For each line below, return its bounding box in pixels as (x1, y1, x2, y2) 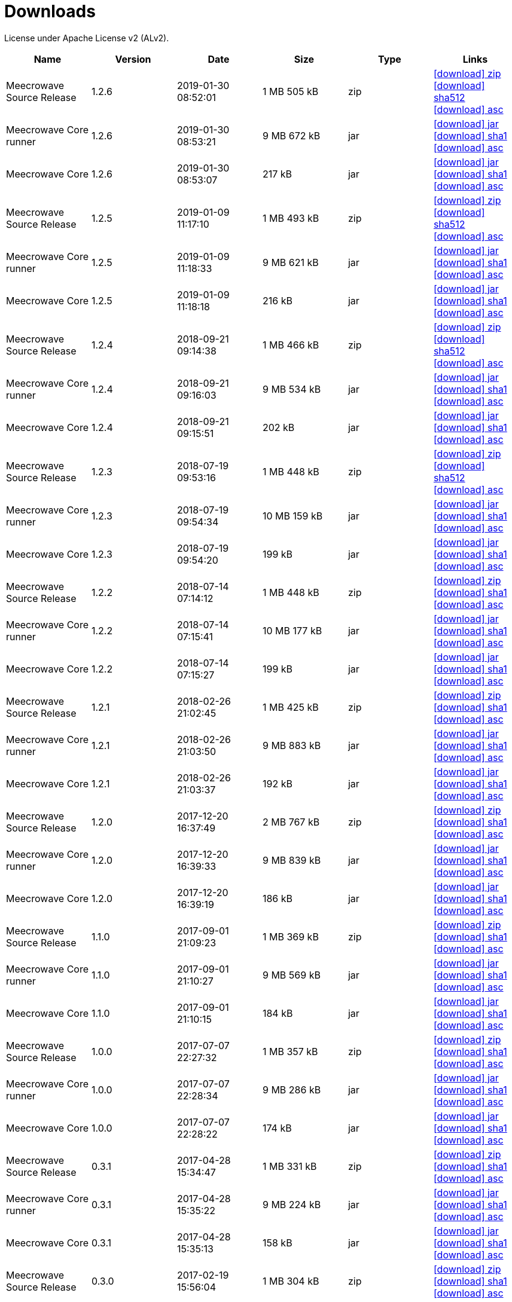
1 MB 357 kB (262, 1045, 318, 1058)
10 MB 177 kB (262, 624, 322, 637)
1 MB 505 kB (262, 85, 319, 97)
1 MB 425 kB (262, 701, 319, 713)
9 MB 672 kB (262, 129, 321, 142)
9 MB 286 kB (262, 1083, 321, 1096)
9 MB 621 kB (262, 256, 319, 268)
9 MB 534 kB (262, 383, 321, 395)
